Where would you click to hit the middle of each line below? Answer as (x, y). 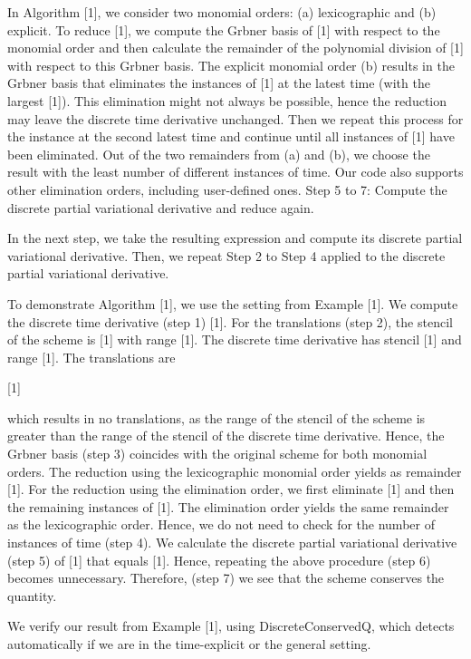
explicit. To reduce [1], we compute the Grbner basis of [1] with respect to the (224, 29)
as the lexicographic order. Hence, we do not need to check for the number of (221, 524)
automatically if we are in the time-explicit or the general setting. (189, 644)
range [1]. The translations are (91, 357)
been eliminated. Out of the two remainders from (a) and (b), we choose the (219, 154)
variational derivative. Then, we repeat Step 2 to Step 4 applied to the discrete (226, 255)
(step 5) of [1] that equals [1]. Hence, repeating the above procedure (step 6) (219, 560)
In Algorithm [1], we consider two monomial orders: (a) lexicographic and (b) (222, 12)
